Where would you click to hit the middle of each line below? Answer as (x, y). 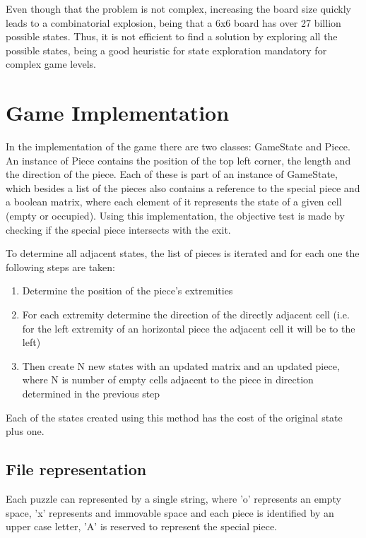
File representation (76, 469)
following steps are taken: (60, 267)
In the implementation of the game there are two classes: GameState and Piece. (178, 147)
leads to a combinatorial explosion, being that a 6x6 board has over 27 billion (173, 22)
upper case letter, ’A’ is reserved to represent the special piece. (142, 526)
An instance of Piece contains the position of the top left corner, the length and (178, 160)
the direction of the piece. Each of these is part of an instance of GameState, (172, 174)
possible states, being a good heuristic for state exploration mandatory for (166, 50)
